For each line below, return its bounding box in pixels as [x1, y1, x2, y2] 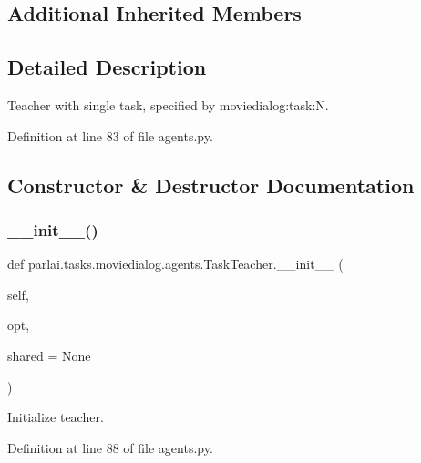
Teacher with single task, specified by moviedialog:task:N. [7, 95, 329, 114]
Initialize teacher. [7, 407, 104, 427]
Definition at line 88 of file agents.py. [7, 437, 213, 457]
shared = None [7, 345, 91, 365]
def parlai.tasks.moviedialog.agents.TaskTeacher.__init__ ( [7, 254, 344, 273]
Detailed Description [7, 53, 207, 81]
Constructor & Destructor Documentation [7, 170, 415, 199]
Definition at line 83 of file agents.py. [7, 126, 213, 145]
